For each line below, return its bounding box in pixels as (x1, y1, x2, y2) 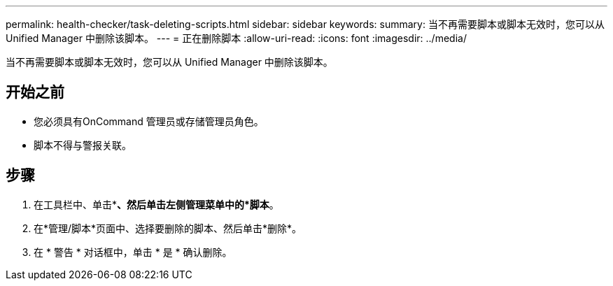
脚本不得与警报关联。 (34, 138, 132, 151)
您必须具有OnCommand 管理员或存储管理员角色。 (34, 115, 264, 127)
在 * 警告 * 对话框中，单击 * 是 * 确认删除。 (34, 245, 232, 258)
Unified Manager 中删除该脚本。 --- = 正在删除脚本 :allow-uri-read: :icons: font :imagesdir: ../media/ (6, 32, 467, 44)
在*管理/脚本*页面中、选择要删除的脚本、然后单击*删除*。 (34, 222, 302, 234)
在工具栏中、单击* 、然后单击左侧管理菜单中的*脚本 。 (34, 198, 279, 210)
